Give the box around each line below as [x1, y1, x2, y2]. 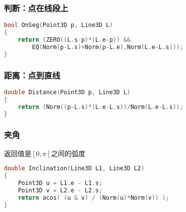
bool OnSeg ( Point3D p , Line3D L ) [4, 22, 113, 29]
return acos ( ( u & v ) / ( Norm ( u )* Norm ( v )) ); [18, 194, 169, 201]
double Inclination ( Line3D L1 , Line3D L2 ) [4, 165, 145, 172]
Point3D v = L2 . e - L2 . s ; [18, 186, 103, 194]
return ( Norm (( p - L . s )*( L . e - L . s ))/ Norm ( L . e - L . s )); [18, 103, 184, 110]
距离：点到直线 [4, 69, 60, 81]
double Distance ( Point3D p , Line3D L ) [4, 88, 131, 96]
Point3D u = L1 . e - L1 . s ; [18, 179, 103, 186]
